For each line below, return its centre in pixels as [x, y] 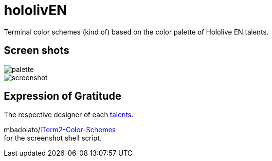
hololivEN [36, 10]
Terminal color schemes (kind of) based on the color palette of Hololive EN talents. [136, 32]
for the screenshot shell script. [53, 138]
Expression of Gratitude [63, 96]
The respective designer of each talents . [69, 115]
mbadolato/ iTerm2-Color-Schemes [60, 130]
